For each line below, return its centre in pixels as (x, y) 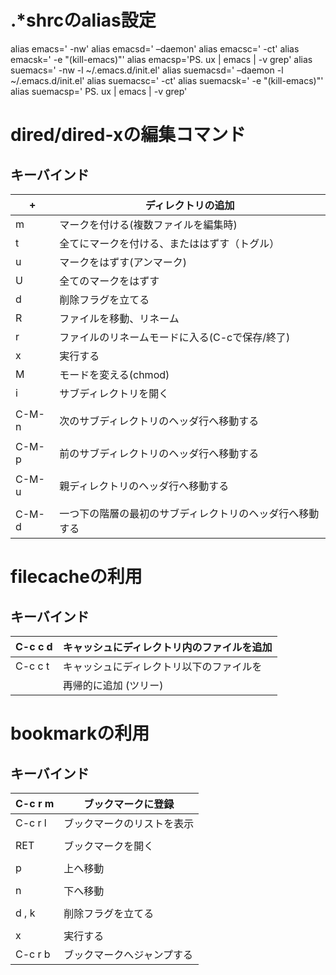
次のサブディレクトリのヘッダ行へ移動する (159, 421)
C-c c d (34, 646)
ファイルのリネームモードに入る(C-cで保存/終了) (175, 337)
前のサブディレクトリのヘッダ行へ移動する (159, 453)
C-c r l (31, 823)
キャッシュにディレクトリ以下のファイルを (162, 666)
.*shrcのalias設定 (83, 20)
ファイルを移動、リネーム (119, 318)
